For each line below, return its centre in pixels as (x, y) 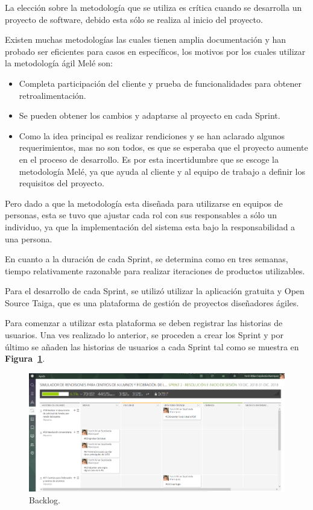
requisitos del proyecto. (62, 183)
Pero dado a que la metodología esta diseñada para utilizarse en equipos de (144, 203)
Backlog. (45, 500)
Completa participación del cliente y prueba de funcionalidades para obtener (160, 83)
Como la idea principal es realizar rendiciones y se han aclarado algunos (152, 135)
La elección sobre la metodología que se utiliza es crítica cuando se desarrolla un (153, 7)
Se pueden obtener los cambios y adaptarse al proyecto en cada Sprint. (150, 115)
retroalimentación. (52, 95)
